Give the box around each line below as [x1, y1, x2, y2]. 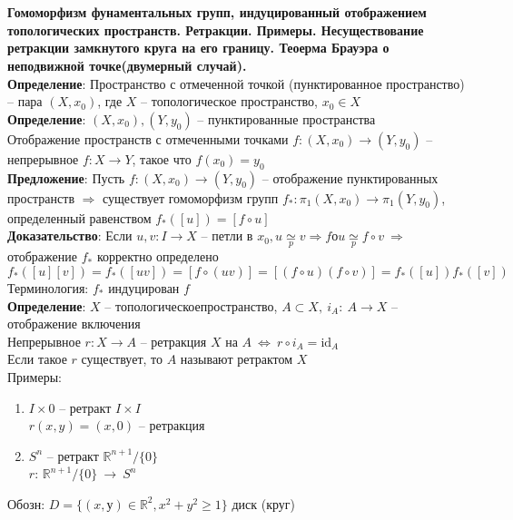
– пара [7, 92, 43, 111]
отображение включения [7, 314, 141, 333]
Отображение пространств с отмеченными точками [7, 129, 289, 148]
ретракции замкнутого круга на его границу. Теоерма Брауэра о [7, 38, 390, 57]
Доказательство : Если [7, 226, 133, 245]
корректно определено [96, 247, 219, 266]
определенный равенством [7, 208, 152, 227]
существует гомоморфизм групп [103, 188, 279, 207]
